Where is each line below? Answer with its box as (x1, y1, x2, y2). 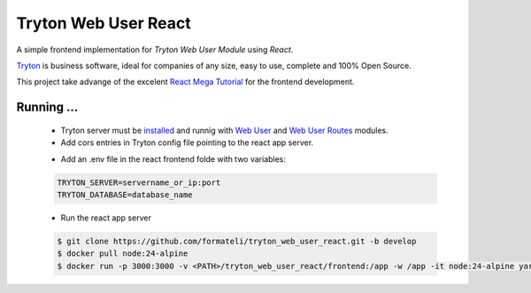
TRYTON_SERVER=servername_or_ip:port (57, 177, 221, 188)
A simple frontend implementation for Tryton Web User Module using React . (16, 44, 294, 55)
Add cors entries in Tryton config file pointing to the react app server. (60, 137, 314, 148)
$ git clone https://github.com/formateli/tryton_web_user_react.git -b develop (57, 235, 417, 246)
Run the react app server (60, 212, 152, 223)
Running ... (16, 100, 79, 115)
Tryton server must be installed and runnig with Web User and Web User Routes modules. (60, 125, 389, 135)
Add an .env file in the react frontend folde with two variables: (60, 153, 287, 164)
